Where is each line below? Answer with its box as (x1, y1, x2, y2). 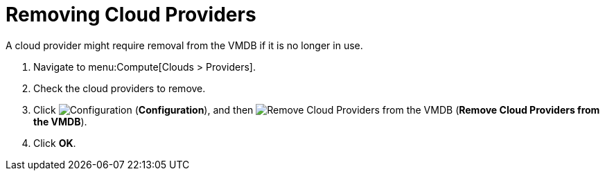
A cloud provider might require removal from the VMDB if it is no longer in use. (6, 39, 363, 51)
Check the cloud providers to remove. (33, 82, 206, 94)
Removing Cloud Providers (6, 3, 256, 26)
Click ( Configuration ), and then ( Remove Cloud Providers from (33, 103, 600, 116)
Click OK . (33, 137, 76, 149)
